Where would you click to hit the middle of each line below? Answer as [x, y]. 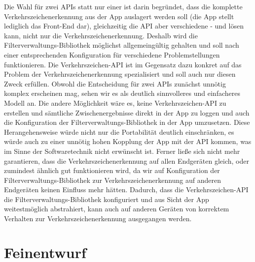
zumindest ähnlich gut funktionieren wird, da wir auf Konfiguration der [112, 170]
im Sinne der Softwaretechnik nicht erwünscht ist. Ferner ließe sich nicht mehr [122, 151]
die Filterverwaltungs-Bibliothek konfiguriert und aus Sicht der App [107, 199]
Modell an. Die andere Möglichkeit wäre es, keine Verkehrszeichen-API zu [115, 102]
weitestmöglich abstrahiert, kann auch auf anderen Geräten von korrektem [117, 209]
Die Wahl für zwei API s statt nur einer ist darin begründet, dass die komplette [123, 6]
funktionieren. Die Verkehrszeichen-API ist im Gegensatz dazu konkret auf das [123, 64]
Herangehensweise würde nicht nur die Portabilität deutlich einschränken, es [119, 131]
